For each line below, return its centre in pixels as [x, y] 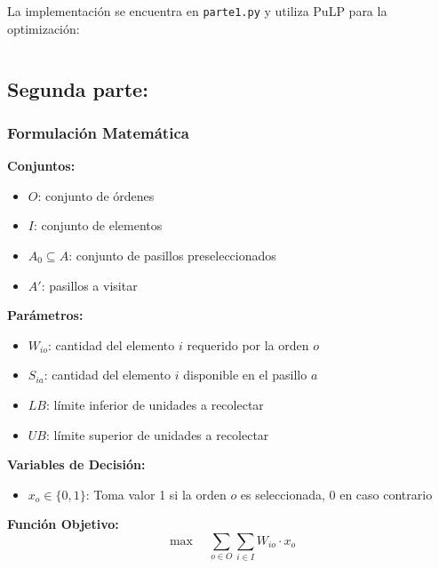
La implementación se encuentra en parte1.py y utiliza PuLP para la [197, 11]
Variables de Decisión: [76, 464]
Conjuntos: [41, 166]
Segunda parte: [78, 88]
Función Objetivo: [63, 524]
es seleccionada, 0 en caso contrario [336, 494]
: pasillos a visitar [89, 285]
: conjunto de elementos [98, 225]
